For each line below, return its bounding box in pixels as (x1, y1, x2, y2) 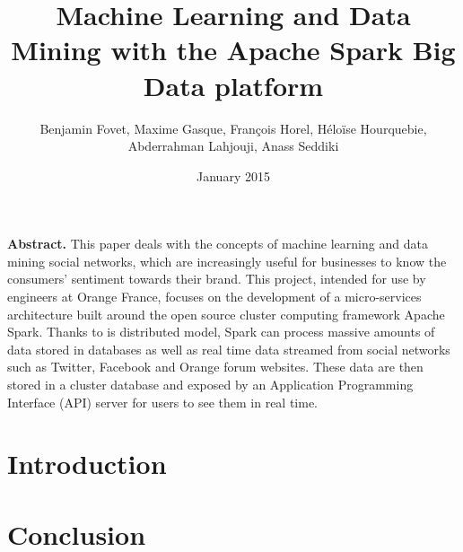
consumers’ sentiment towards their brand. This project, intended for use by (7, 269, 426, 288)
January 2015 (197, 166, 270, 185)
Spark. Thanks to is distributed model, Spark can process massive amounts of (7, 322, 435, 341)
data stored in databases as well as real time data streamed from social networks (7, 339, 450, 358)
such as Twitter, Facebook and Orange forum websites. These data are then (7, 357, 424, 376)
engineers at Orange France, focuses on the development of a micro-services (7, 287, 422, 306)
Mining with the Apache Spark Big (11, 31, 456, 68)
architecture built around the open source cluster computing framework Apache (7, 304, 445, 323)
